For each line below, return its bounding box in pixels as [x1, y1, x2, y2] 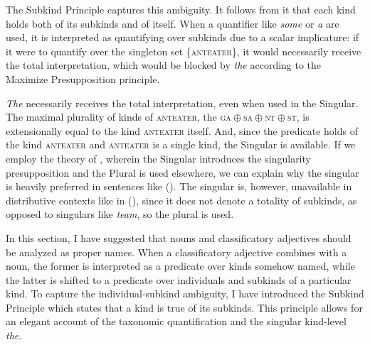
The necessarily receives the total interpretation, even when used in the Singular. [6, 95, 359, 110]
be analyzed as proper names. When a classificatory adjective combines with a [6, 244, 347, 259]
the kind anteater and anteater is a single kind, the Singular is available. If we [6, 137, 356, 152]
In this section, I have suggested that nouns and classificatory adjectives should [6, 230, 351, 245]
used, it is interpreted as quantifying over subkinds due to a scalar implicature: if [6, 30, 359, 45]
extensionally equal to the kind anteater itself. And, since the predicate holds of [6, 123, 358, 138]
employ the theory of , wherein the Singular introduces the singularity [6, 150, 311, 165]
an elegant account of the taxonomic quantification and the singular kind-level [6, 314, 347, 329]
